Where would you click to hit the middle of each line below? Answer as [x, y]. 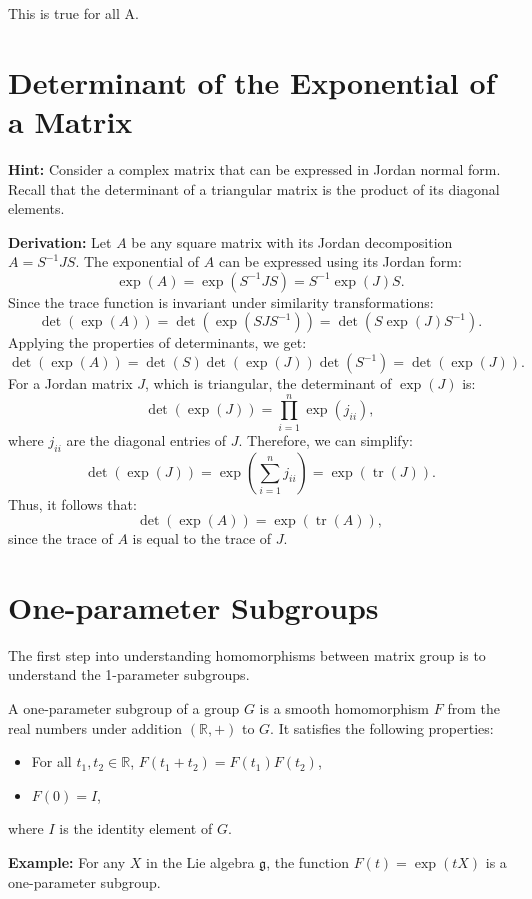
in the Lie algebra [200, 862]
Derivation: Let [60, 241]
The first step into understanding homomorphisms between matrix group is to [247, 654]
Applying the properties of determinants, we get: [157, 342]
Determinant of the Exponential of [252, 81]
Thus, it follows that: [72, 503]
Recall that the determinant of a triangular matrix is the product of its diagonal [254, 188]
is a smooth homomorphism [344, 708]
